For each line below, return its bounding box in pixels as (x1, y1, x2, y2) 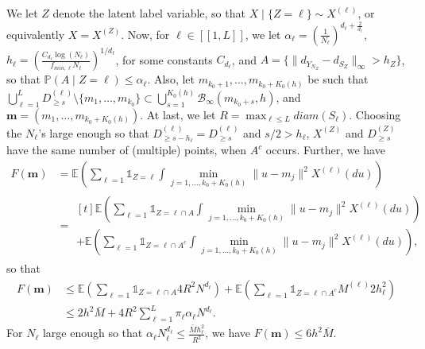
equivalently (6, 25, 65, 42)
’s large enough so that (38, 124, 149, 141)
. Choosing (349, 106, 401, 122)
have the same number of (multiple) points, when (6, 142, 246, 158)
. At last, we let (140, 106, 216, 122)
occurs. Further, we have (265, 142, 385, 158)
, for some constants (115, 51, 213, 68)
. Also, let (147, 71, 195, 87)
